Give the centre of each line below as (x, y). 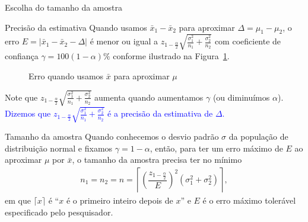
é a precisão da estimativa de (160, 113)
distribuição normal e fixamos (59, 148)
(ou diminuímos (241, 97)
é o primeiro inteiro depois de (120, 200)
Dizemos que (28, 113)
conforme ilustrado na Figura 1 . (171, 55)
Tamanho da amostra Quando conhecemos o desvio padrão (112, 136)
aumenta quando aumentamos (149, 97)
